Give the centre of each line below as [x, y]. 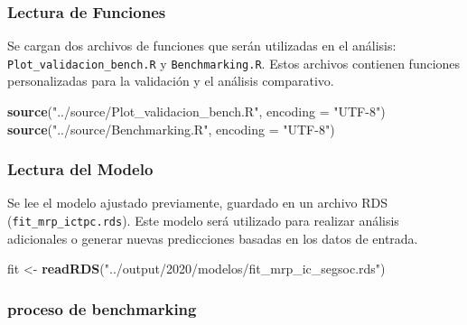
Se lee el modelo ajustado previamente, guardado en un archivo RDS [197, 203]
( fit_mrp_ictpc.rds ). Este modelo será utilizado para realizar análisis [203, 221]
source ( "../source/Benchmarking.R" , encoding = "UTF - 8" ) [171, 129]
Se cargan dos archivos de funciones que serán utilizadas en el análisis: [202, 46]
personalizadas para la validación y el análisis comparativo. [171, 81]
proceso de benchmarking [102, 308]
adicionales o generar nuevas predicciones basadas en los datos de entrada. [213, 238]
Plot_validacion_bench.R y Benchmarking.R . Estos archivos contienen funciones [234, 63]
